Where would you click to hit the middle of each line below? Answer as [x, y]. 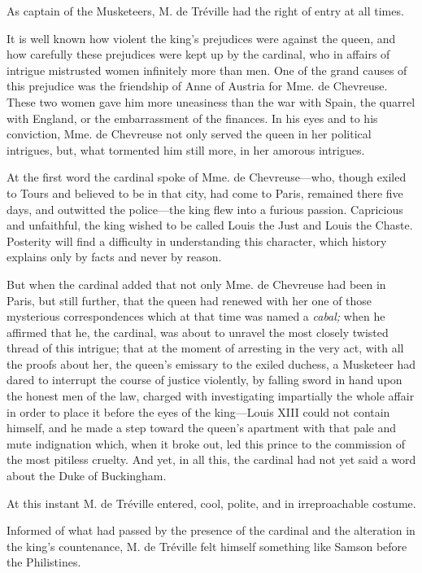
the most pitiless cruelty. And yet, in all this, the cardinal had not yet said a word [211, 459]
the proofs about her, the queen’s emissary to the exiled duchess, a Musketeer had [211, 363]
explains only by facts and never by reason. [114, 257]
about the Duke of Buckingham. [87, 476]
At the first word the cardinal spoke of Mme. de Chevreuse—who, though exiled [207, 177]
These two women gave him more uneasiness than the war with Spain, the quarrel [211, 101]
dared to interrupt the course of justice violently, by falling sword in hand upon [204, 380]
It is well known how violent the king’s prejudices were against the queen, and [201, 38]
